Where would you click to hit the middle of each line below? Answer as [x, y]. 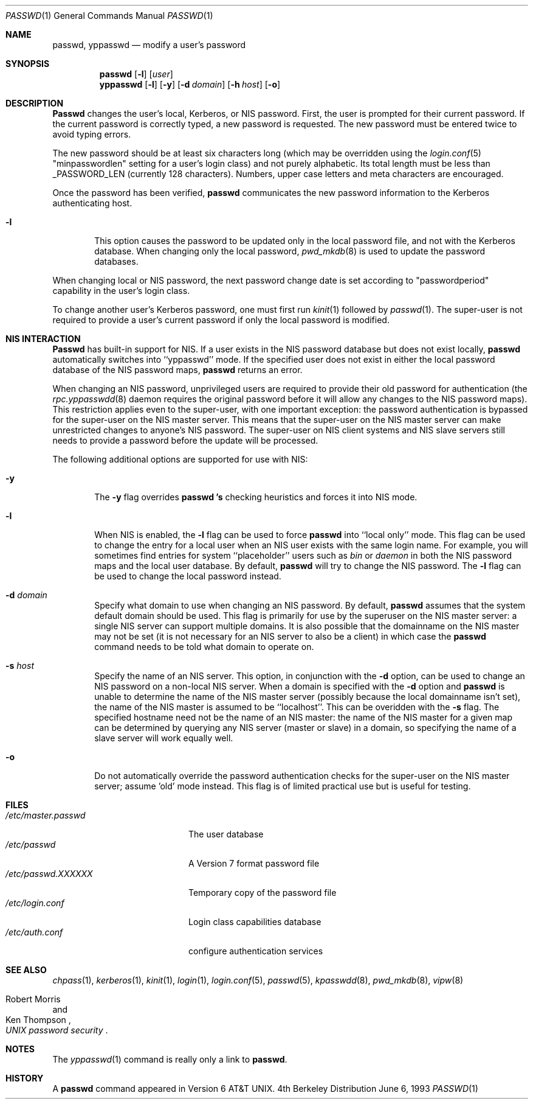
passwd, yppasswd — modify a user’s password [149, 45]
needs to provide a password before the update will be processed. [185, 440]
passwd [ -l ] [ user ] [136, 74]
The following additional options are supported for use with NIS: [180, 459]
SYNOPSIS [28, 64]
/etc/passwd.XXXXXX [49, 874]
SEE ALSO [26, 970]
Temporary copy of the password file [263, 893]
